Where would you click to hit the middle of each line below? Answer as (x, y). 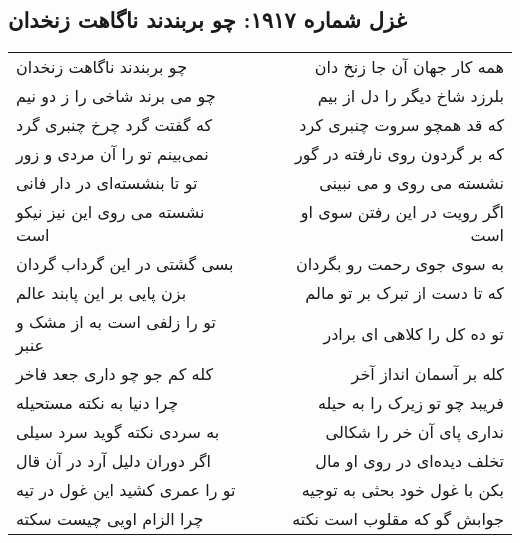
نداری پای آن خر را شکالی (414, 432)
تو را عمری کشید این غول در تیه (126, 490)
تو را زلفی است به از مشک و (116, 322)
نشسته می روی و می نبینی (411, 183)
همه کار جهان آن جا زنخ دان (409, 67)
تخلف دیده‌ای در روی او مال (409, 461)
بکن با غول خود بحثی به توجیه (402, 490)
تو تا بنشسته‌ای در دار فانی (107, 183)
